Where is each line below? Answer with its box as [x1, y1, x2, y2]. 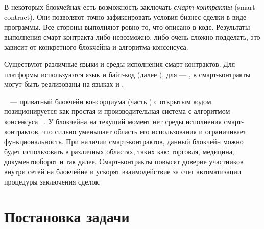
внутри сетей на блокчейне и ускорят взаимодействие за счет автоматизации [4, 166, 242, 176]
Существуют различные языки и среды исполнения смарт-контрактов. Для [4, 58, 235, 69]
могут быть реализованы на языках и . [4, 79, 124, 89]
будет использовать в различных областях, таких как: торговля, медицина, [4, 146, 234, 156]
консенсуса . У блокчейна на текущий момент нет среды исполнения [4, 116, 222, 126]
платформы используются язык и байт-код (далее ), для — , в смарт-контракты [4, 68, 251, 79]
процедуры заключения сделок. [4, 176, 101, 187]
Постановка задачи [4, 206, 130, 227]
